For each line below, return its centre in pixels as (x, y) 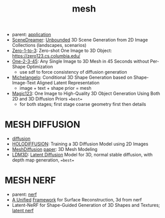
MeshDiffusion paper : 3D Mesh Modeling (55, 149)
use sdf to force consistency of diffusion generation (73, 72)
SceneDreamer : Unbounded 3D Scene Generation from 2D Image (80, 40)
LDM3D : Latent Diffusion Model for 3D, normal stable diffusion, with (82, 155)
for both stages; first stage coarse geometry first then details (83, 104)
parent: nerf (24, 194)
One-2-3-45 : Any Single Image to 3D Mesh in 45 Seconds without (80, 62)
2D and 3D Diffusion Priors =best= (47, 99)
